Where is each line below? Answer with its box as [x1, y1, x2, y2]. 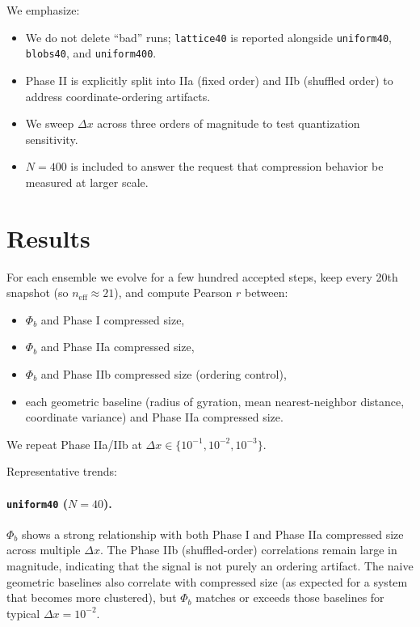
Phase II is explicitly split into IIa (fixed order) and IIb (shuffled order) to [25, 71, 393, 88]
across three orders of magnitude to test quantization [97, 115, 360, 132]
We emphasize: [6, 2, 80, 18]
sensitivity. [25, 130, 78, 147]
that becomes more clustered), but [6, 589, 177, 606]
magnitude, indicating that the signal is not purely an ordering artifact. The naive [6, 557, 414, 574]
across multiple [6, 541, 81, 558]
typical [6, 604, 40, 621]
